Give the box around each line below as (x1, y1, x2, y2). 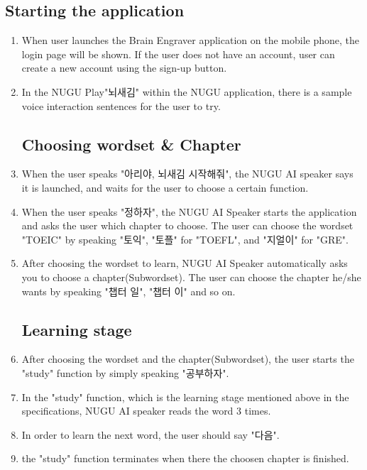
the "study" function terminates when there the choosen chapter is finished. (21, 451, 349, 466)
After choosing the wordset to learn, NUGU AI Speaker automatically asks (21, 256, 348, 270)
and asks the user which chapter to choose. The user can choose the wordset (21, 218, 354, 233)
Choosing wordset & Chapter (21, 133, 241, 155)
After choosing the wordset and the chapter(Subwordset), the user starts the (21, 351, 354, 366)
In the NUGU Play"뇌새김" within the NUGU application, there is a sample (21, 84, 352, 99)
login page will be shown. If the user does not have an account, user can (21, 46, 335, 61)
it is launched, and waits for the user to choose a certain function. (21, 180, 309, 195)
